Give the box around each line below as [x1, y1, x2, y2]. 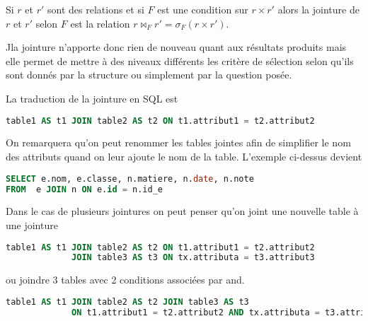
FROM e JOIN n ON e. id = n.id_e [6, 184, 163, 194]
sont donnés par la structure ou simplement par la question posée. [6, 67, 292, 82]
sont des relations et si [47, 2, 144, 16]
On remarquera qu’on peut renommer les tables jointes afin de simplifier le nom [6, 135, 351, 150]
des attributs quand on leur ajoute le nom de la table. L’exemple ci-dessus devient [6, 149, 362, 164]
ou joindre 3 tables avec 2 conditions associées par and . [6, 272, 245, 287]
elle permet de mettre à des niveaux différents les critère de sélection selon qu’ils [6, 53, 354, 68]
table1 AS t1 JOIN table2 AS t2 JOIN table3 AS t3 [6, 296, 249, 307]
